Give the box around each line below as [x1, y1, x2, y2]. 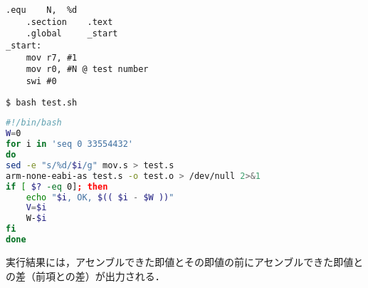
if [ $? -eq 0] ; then [6, 181, 108, 192]
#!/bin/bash [6, 118, 62, 128]
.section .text [26, 16, 113, 27]
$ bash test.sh [6, 97, 78, 108]
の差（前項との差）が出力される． [6, 268, 165, 283]
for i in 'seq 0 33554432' [6, 139, 134, 150]
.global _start [26, 29, 118, 39]
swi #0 [26, 76, 57, 86]
